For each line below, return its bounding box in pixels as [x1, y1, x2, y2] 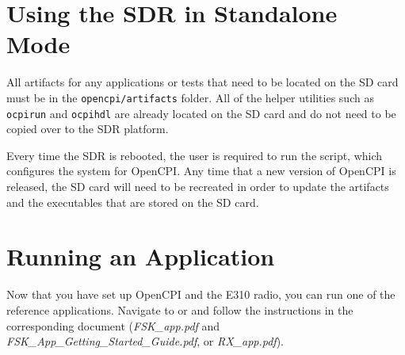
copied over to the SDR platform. [6, 120, 169, 137]
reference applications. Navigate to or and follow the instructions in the [6, 301, 353, 318]
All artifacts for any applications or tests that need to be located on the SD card [6, 74, 399, 90]
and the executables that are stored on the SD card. [6, 193, 259, 210]
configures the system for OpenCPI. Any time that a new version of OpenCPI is [6, 162, 396, 179]
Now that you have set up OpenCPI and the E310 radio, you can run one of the [6, 286, 395, 303]
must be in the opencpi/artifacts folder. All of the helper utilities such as [6, 89, 374, 105]
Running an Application [6, 240, 275, 273]
